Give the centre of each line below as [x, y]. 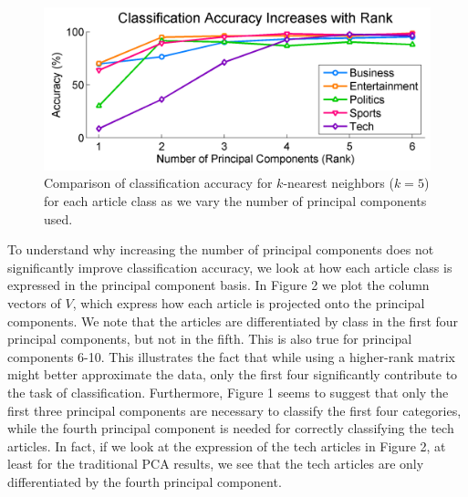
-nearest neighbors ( [338, 183]
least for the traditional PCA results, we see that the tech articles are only [216, 464]
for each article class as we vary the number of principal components [235, 201]
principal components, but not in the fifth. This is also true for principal [210, 339]
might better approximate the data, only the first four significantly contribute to [233, 374]
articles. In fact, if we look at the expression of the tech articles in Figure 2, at [227, 445]
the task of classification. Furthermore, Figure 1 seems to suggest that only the [228, 392]
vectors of [34, 303]
